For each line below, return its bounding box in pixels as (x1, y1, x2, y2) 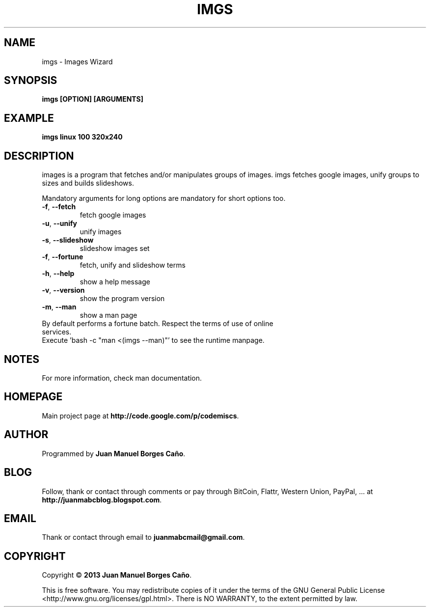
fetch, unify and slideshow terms (80, 261, 186, 270)
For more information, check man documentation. (42, 373, 202, 382)
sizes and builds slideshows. (42, 179, 134, 188)
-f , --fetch (42, 202, 76, 211)
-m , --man (42, 303, 77, 311)
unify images (80, 227, 122, 236)
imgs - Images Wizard (42, 57, 113, 66)
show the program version (80, 294, 165, 303)
